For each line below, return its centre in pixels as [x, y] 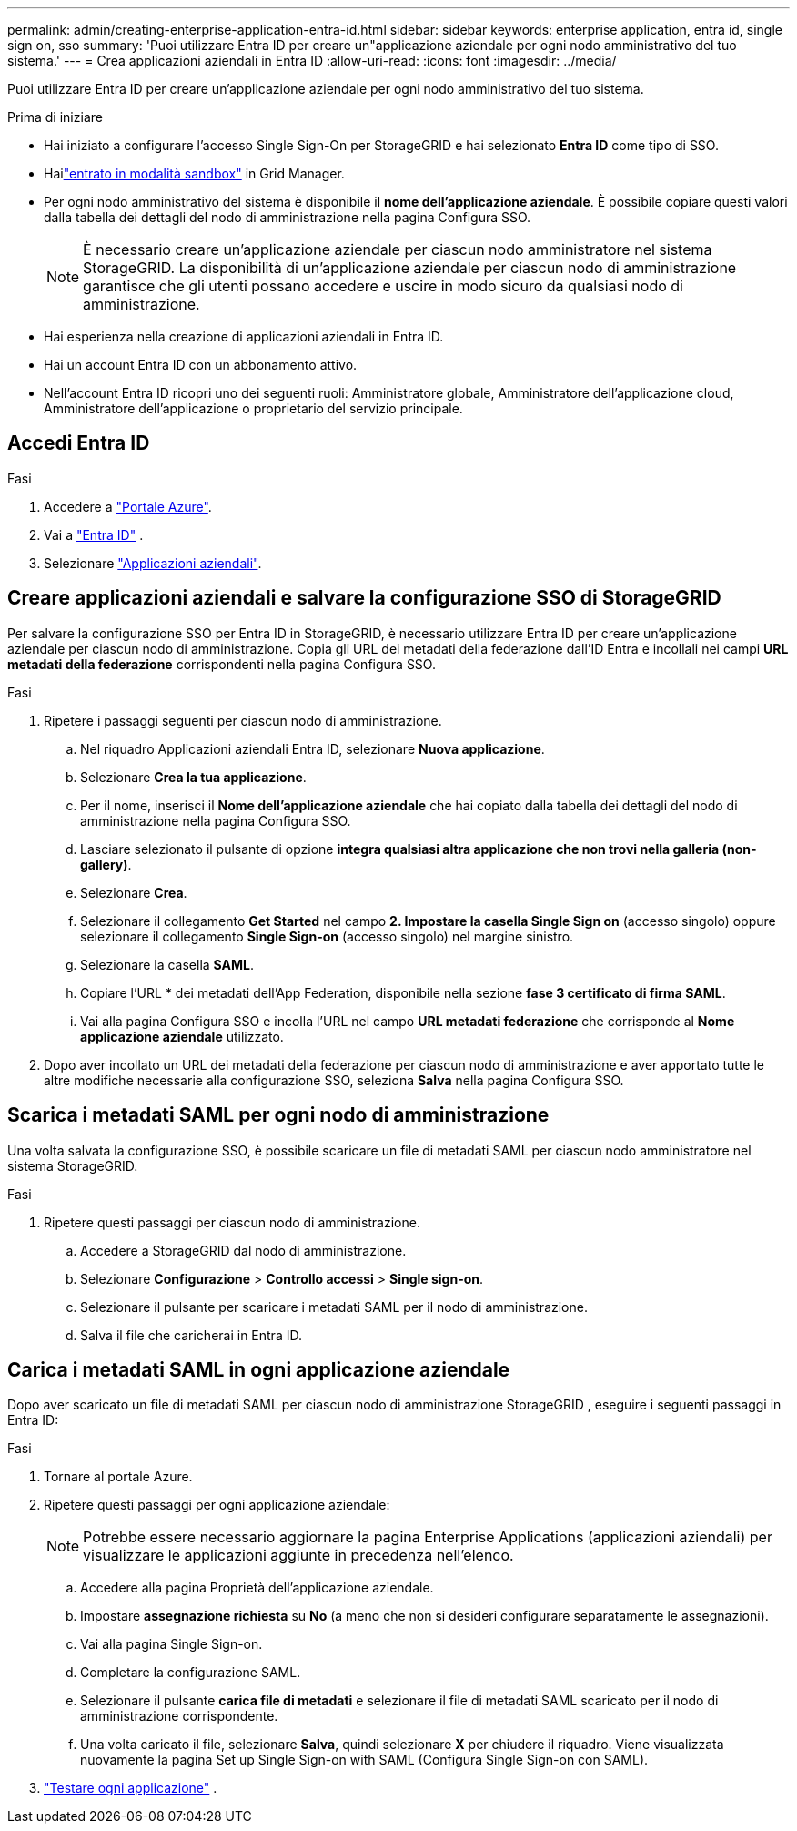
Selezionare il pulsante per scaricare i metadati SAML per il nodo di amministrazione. [334, 1307]
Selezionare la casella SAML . [167, 964]
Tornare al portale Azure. [118, 1477]
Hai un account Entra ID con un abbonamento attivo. [201, 365]
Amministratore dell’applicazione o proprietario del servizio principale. [253, 408]
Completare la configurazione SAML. [191, 1673]
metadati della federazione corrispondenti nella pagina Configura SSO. [222, 664]
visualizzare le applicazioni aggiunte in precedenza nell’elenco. [298, 1556]
